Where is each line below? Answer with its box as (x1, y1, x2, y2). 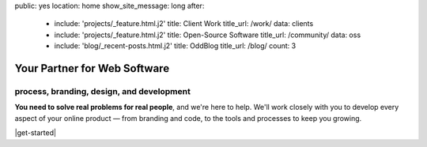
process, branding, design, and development (14, 85, 191, 96)
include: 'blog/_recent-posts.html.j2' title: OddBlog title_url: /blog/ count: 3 (54, 41, 297, 51)
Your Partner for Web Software (14, 62, 170, 75)
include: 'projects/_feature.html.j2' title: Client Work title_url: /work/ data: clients (54, 19, 314, 28)
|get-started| (14, 128, 57, 138)
